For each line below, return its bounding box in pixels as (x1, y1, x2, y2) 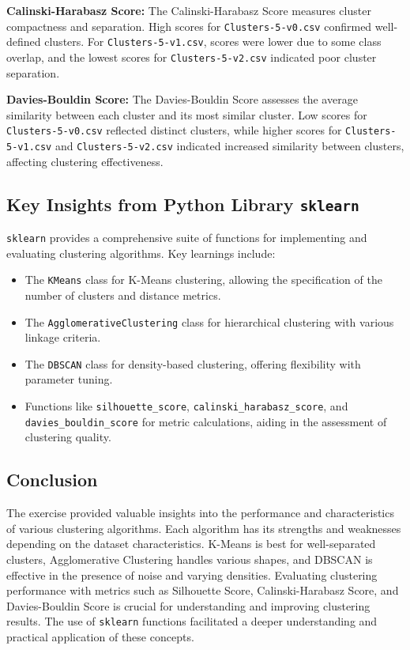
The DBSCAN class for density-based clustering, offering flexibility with (24, 355, 361, 372)
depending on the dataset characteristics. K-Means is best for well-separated (6, 535, 376, 552)
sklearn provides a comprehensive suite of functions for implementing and (6, 229, 367, 246)
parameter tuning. (24, 371, 113, 387)
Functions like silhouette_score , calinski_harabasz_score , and (24, 398, 348, 414)
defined (6, 33, 41, 50)
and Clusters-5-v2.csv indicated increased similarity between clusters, (55, 138, 404, 153)
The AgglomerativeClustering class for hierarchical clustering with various (24, 313, 394, 330)
